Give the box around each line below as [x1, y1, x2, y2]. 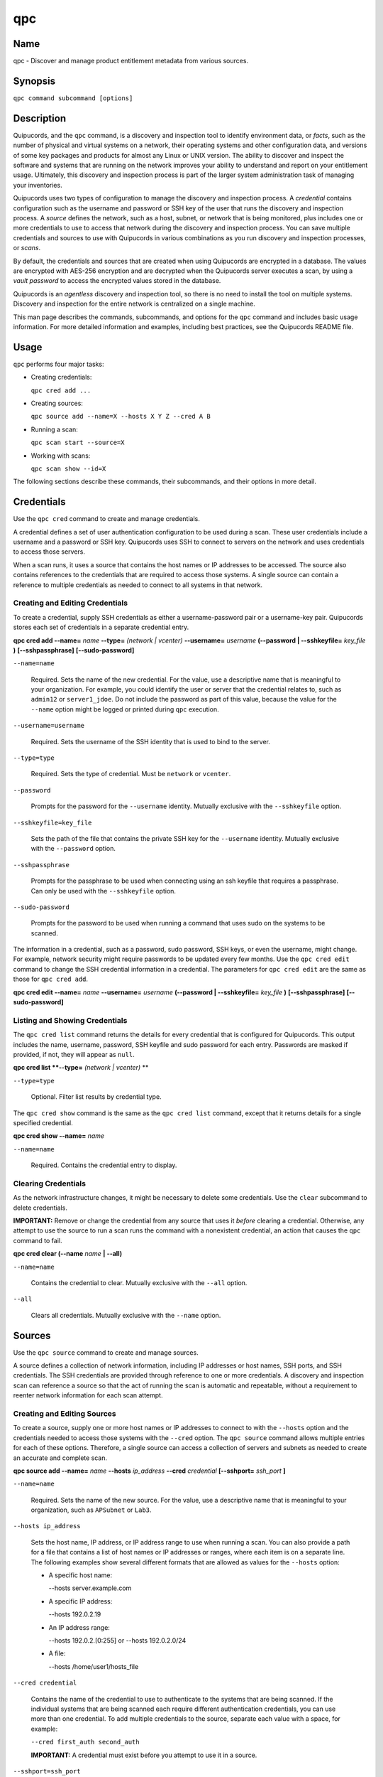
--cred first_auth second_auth [30, 1738, 140, 1746]
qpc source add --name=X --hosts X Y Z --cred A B [30, 412, 211, 421]
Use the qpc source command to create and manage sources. [13, 1348, 199, 1357]
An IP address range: [48, 1623, 110, 1631]
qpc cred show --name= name [13, 1132, 105, 1140]
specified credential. [13, 1118, 74, 1127]
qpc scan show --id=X [30, 464, 106, 473]
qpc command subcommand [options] [13, 94, 133, 102]
